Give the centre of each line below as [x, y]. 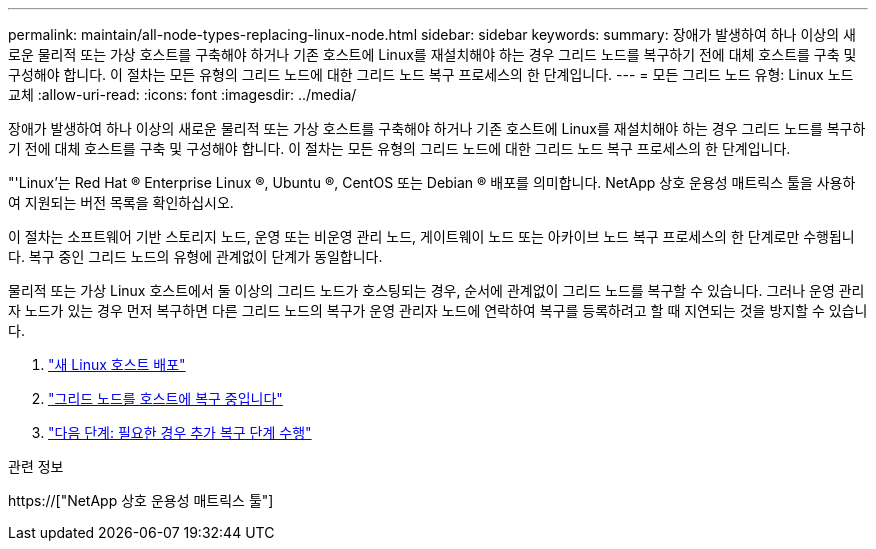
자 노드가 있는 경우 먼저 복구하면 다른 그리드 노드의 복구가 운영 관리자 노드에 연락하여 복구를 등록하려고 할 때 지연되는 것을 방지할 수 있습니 [438, 310]
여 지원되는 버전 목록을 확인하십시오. [121, 202]
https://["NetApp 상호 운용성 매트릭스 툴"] [141, 500]
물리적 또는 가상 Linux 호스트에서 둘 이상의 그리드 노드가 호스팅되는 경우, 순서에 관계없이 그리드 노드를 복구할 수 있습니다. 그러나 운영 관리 [436, 290]
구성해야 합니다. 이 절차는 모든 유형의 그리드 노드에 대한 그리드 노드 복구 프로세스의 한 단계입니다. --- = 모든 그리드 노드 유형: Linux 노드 [431, 74]
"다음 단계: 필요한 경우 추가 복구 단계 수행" [180, 432]
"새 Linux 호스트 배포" [117, 364]
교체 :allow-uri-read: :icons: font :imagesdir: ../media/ [182, 94]
